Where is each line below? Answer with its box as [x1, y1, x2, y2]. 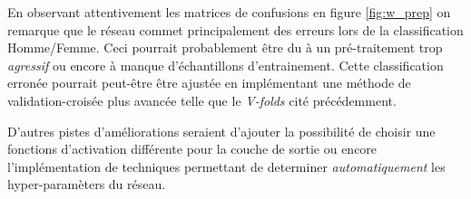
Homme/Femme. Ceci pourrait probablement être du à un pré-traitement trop [7, 38, 443, 57]
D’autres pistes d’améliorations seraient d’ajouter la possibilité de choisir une [7, 121, 436, 140]
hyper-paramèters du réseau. [7, 175, 166, 194]
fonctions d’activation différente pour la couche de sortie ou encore [7, 139, 378, 158]
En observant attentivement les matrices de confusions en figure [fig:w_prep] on [7, 3, 451, 21]
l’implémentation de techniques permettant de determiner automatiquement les [7, 156, 446, 175]
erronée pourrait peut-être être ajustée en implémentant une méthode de [7, 73, 411, 92]
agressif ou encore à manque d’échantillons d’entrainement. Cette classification [7, 55, 444, 74]
